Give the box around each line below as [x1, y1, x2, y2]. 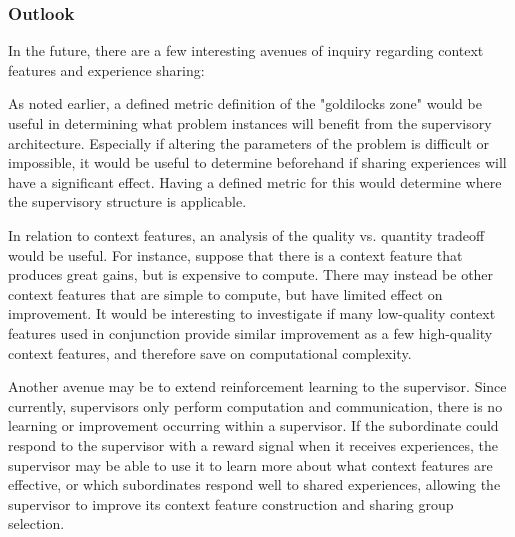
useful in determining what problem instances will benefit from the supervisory [8, 113, 492, 133]
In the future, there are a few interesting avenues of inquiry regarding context [8, 40, 484, 61]
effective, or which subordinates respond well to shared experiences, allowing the [8, 474, 501, 495]
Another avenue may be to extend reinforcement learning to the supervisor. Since [8, 376, 507, 397]
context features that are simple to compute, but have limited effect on [8, 283, 443, 304]
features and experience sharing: [8, 59, 205, 80]
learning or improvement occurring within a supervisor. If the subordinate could [8, 415, 499, 436]
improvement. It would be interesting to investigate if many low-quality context [8, 303, 496, 324]
